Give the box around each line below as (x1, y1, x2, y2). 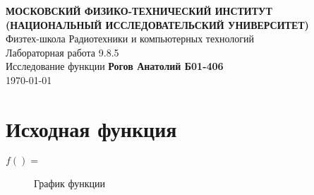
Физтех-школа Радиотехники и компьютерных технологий (6, 31, 255, 46)
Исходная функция (6, 114, 177, 143)
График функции (34, 175, 105, 190)
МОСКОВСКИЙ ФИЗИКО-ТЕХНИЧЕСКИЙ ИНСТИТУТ (6, 4, 272, 18)
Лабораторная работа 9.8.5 (6, 45, 119, 59)
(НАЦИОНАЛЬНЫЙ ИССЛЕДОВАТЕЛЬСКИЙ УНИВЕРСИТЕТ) (6, 17, 309, 32)
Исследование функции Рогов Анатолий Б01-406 (6, 59, 224, 73)
